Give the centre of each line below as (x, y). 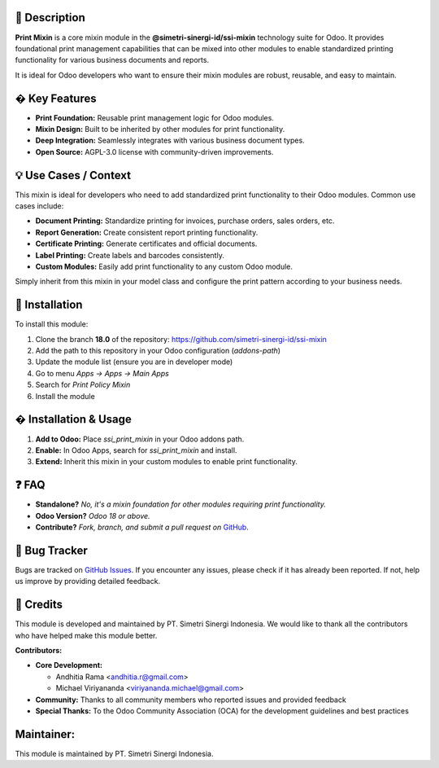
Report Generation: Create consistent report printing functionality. (147, 232)
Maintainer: (45, 734)
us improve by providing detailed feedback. (88, 581)
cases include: (39, 206)
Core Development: (69, 665)
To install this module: (52, 324)
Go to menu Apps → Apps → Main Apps (102, 373)
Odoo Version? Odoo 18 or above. (93, 516)
